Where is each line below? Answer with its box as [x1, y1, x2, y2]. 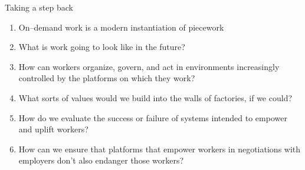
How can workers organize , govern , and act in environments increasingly [18, 60, 280, 72]
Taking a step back [5, 1, 73, 13]
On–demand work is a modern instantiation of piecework [18, 21, 224, 33]
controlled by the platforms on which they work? [18, 72, 195, 84]
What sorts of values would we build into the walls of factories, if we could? [18, 91, 293, 104]
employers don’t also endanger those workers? [18, 154, 184, 166]
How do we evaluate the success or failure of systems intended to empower [18, 111, 287, 124]
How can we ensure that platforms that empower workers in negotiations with [18, 142, 301, 155]
